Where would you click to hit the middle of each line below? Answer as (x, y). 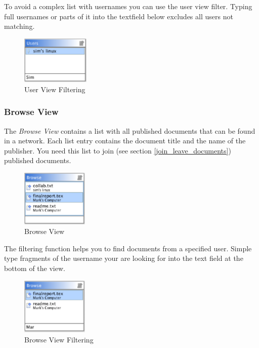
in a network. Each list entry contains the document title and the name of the (125, 141)
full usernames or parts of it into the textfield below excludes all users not (119, 16)
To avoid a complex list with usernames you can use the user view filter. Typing (128, 6)
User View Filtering (55, 89)
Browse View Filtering (59, 339)
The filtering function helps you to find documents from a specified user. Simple (128, 248)
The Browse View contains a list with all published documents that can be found (130, 130)
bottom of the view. (35, 268)
